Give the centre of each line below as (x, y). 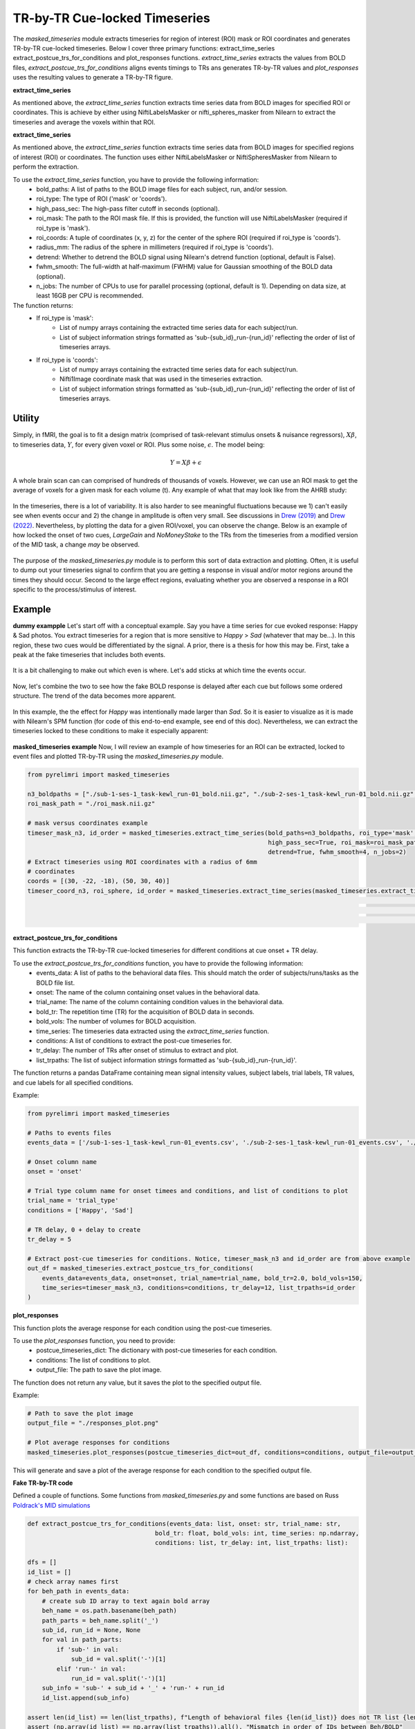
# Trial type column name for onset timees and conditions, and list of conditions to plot (188, 1191)
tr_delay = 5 (49, 1239)
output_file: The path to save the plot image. (99, 1370)
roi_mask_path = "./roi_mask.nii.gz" (91, 804)
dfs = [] (42, 1562)
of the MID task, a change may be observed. (76, 545)
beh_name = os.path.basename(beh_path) (110, 1611)
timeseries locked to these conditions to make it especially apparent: (111, 731)
